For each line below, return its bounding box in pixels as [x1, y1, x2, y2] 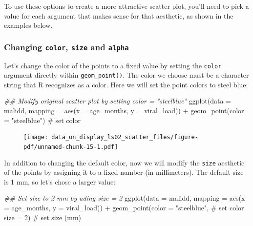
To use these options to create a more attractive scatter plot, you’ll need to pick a [4, 1, 249, 11]
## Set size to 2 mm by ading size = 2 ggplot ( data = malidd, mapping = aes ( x [4, 193, 245, 203]
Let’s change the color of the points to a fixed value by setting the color [4, 60, 222, 70]
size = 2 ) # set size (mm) [4, 212, 82, 222]
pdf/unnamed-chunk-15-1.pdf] [23, 143, 118, 150]
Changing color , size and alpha [4, 41, 129, 53]
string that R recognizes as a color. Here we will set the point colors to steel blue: [4, 79, 248, 89]
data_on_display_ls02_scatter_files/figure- [51, 134, 198, 141]
